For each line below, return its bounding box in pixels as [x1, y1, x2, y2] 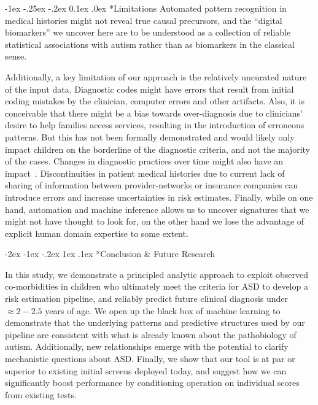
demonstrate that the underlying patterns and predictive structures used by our [5, 316, 305, 329]
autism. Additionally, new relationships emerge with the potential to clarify [5, 340, 289, 353]
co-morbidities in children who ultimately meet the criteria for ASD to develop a [5, 280, 308, 293]
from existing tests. [5, 388, 77, 401]
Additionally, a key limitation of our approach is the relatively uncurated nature [5, 70, 307, 83]
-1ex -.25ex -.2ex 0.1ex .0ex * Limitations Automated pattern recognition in [5, 2, 287, 14]
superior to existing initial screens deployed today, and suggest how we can [5, 364, 287, 377]
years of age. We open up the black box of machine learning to [45, 304, 281, 317]
